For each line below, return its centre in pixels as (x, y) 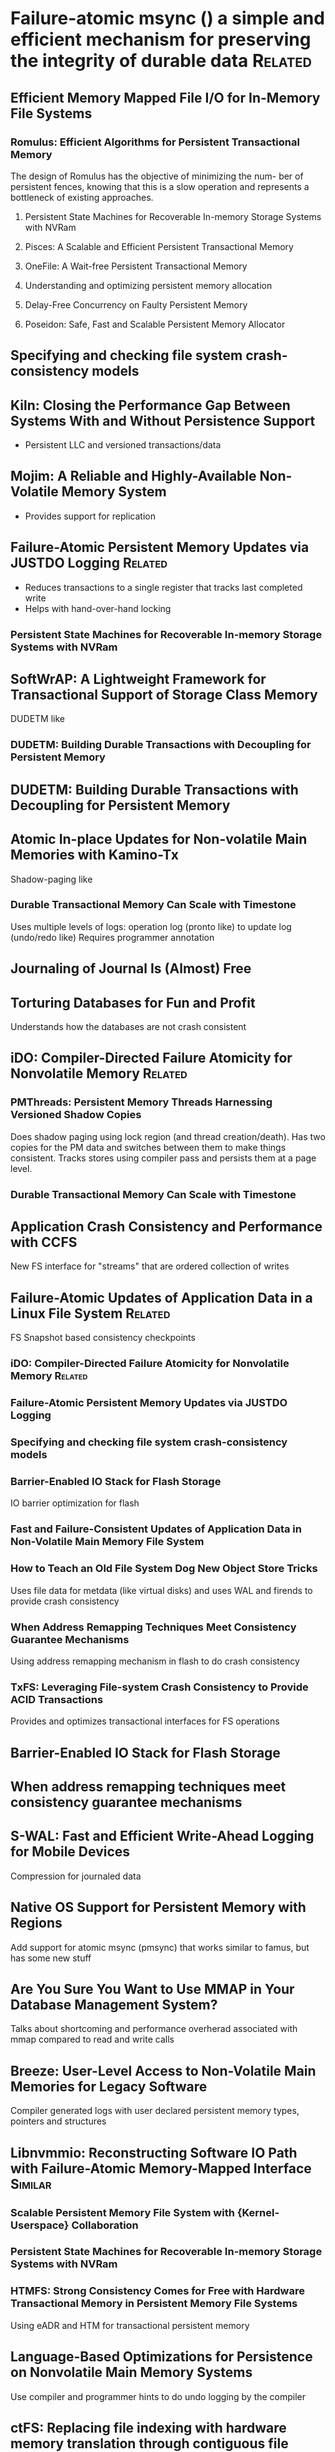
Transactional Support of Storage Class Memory (164, 695)
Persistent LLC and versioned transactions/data (123, 445)
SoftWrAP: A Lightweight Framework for (138, 679)
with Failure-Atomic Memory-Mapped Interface (161, 2168)
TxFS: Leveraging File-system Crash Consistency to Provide (159, 1687)
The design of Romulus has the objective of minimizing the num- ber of (157, 176)
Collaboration (105, 2225)
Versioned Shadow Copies (76, 1115)
